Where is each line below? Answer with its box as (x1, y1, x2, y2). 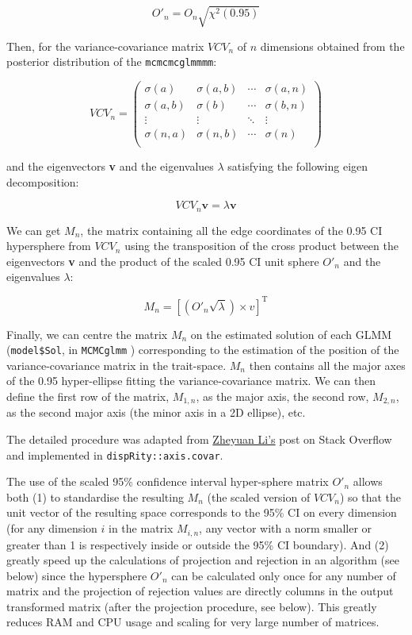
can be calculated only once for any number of (171, 567, 396, 583)
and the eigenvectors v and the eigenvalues (6, 158, 214, 175)
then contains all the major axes (249, 356, 406, 373)
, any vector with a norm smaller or (199, 520, 372, 537)
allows (353, 473, 383, 490)
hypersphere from (6, 237, 91, 254)
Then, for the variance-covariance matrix (6, 37, 204, 54)
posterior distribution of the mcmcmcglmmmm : (6, 53, 217, 70)
